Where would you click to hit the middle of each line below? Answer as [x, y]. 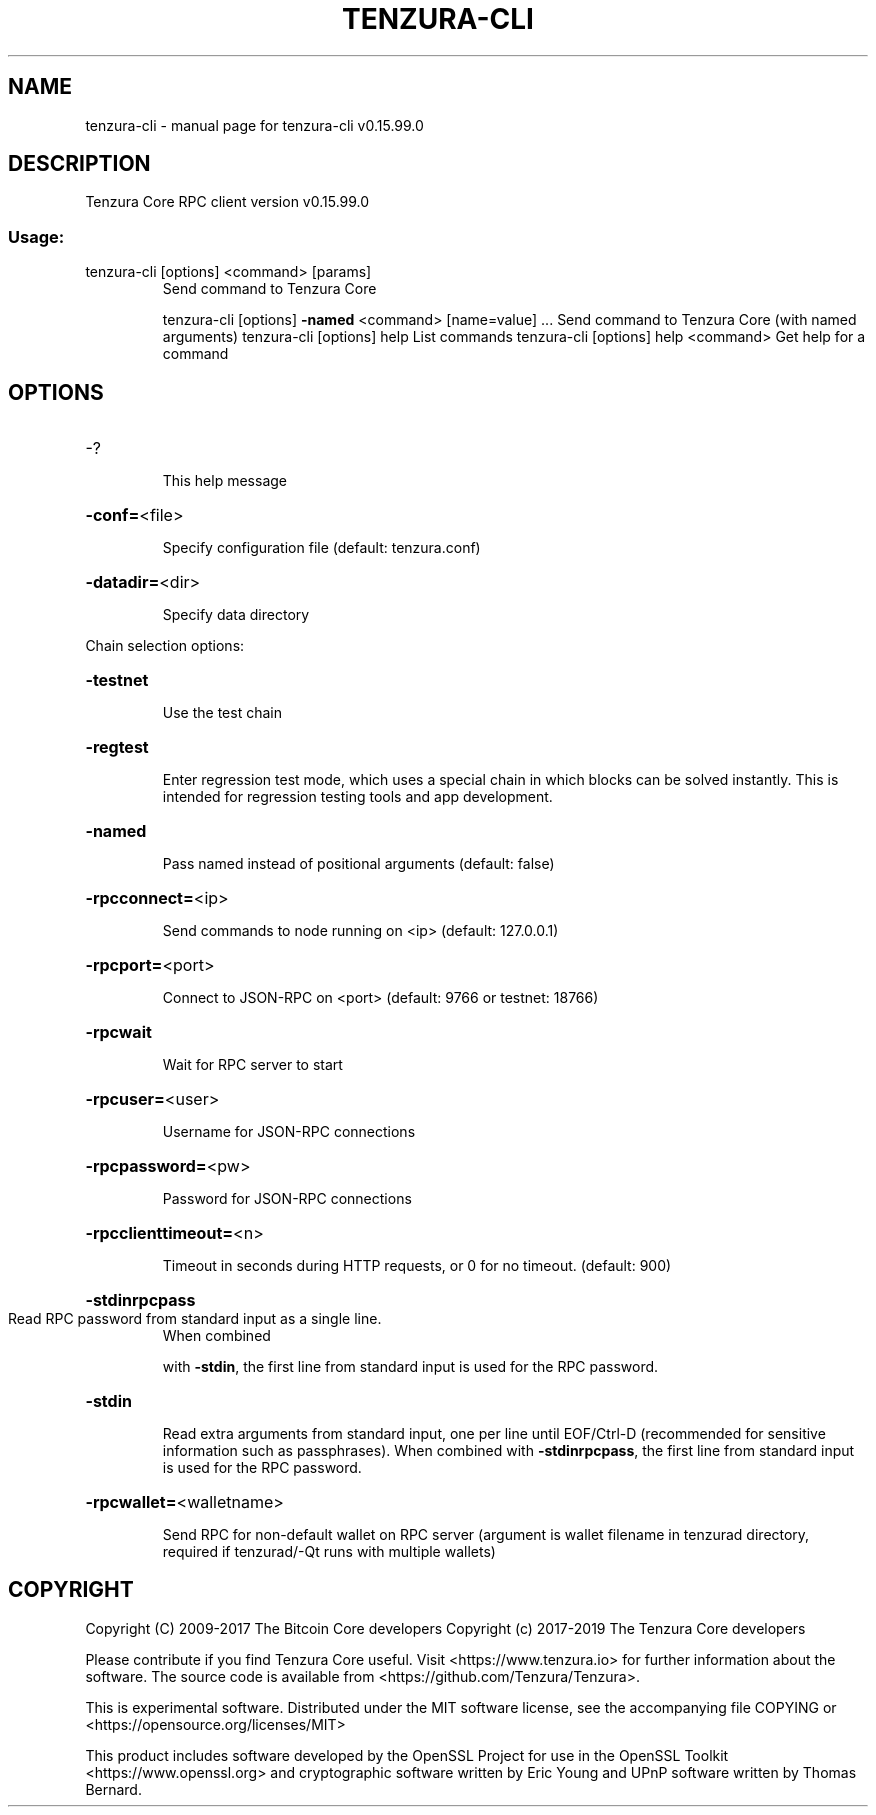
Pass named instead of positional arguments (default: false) [358, 864]
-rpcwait [118, 1032]
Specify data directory [236, 615]
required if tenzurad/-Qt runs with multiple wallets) [329, 1552]
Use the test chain [222, 713]
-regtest [117, 747]
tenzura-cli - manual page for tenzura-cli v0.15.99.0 [254, 125]
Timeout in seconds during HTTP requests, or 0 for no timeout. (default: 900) [417, 1266]
